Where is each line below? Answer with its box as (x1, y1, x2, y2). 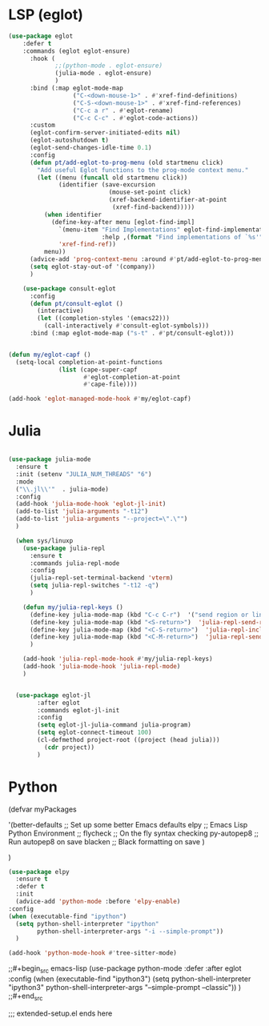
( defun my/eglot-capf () (8, 351, 91, 359)
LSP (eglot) (8, 6, 84, 24)
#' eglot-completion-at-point (83, 373, 181, 381)
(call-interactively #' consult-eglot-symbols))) (43, 322, 210, 330)
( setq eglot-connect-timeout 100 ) (37, 728, 152, 737)
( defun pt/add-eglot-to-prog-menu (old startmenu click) (29, 158, 224, 166)
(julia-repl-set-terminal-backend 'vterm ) (29, 574, 174, 582)
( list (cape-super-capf (58, 366, 138, 374)
